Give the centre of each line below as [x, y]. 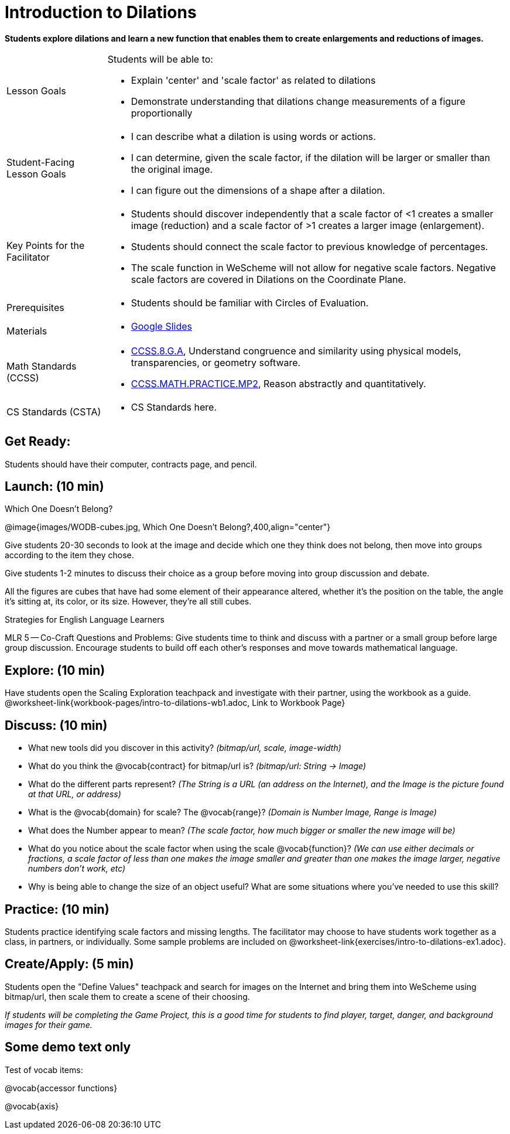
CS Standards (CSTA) [54, 411]
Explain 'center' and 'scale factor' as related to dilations [253, 80]
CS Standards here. [174, 407]
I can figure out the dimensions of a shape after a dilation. [258, 190]
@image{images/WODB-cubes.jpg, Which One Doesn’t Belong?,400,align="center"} [168, 527]
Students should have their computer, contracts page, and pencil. [131, 464]
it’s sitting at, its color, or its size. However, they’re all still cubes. [128, 602]
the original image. [172, 169]
